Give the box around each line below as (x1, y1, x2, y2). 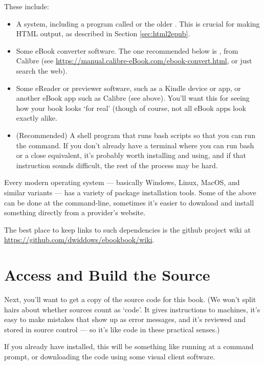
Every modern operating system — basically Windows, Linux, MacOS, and (4, 177, 240, 188)
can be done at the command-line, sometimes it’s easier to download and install (4, 197, 254, 208)
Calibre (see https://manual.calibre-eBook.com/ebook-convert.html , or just (16, 55, 252, 66)
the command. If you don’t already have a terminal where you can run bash (16, 140, 254, 150)
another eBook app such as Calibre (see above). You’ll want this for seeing (16, 93, 250, 103)
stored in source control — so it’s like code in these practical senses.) (4, 324, 220, 334)
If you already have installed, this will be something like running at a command (4, 341, 254, 352)
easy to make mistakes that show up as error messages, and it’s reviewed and (4, 314, 246, 325)
